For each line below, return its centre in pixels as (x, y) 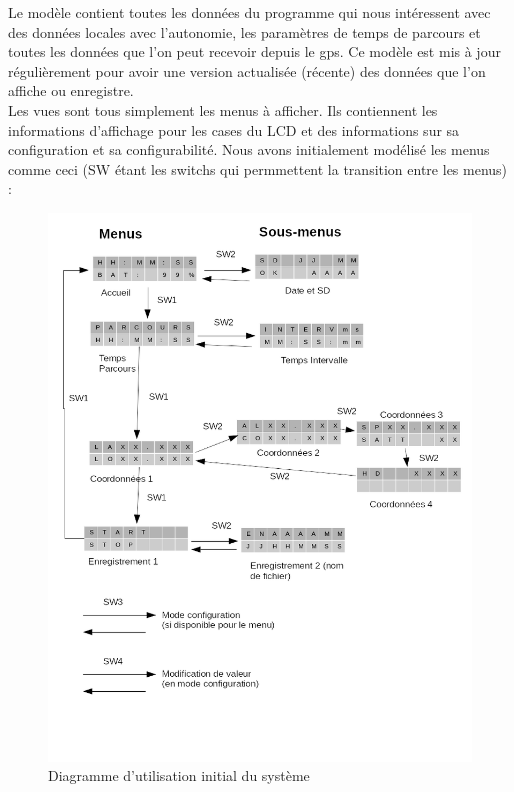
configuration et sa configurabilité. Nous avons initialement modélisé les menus (249, 149)
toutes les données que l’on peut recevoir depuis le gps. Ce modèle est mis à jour (254, 51)
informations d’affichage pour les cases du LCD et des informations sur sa (234, 129)
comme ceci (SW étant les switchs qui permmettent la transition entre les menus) (258, 168)
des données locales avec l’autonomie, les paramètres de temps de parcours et (244, 31)
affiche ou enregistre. (71, 90)
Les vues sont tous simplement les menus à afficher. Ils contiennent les (223, 109)
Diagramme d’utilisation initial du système (179, 775)
